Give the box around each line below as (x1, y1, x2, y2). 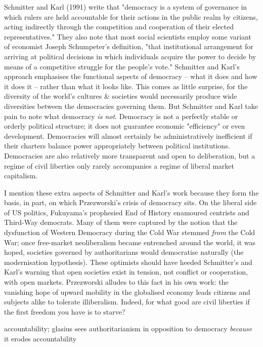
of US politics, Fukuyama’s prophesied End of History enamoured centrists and (4, 207, 249, 217)
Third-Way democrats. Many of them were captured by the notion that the (4, 217, 238, 227)
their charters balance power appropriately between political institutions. (4, 140, 230, 151)
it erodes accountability (4, 333, 77, 343)
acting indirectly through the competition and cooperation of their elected (4, 21, 234, 32)
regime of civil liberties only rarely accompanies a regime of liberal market (4, 160, 235, 171)
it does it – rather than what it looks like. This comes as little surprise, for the (4, 81, 248, 91)
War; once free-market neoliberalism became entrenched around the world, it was (4, 237, 256, 247)
